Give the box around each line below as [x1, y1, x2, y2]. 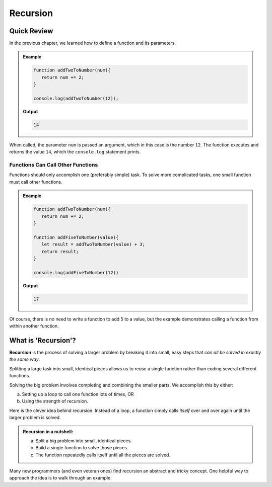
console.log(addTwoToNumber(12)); [33, 96, 119, 101]
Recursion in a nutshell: [23, 428, 74, 435]
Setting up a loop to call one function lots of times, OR [22, 391, 134, 397]
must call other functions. [9, 179, 62, 185]
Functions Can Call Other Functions [9, 161, 98, 169]
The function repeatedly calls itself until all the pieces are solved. [35, 452, 171, 458]
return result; [41, 249, 79, 254]
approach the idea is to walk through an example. [9, 475, 112, 481]
